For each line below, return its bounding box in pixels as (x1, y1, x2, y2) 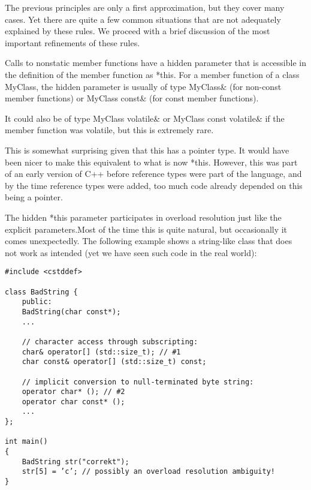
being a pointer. (5, 191, 63, 203)
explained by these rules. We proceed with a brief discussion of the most (5, 25, 270, 37)
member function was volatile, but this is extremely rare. (5, 124, 214, 136)
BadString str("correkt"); (22, 457, 129, 466)
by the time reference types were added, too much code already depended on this (5, 179, 303, 191)
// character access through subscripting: (22, 337, 198, 346)
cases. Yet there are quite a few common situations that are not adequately (5, 13, 281, 25)
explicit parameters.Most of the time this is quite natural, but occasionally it (5, 223, 288, 235)
